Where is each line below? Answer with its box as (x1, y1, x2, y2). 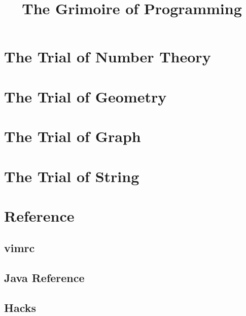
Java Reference (4, 270, 85, 286)
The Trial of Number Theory (4, 46, 211, 67)
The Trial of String (4, 165, 139, 186)
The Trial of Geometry (4, 86, 167, 107)
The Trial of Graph (4, 126, 141, 147)
